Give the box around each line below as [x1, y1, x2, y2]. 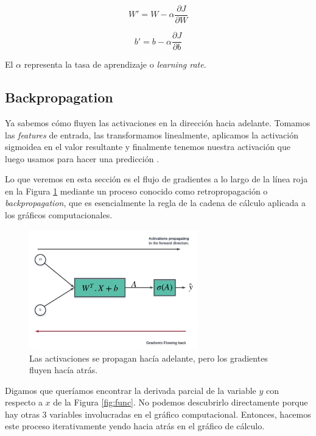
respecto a [5, 396, 43, 409]
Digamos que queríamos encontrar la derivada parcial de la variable [5, 384, 256, 396]
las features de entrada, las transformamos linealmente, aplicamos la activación [5, 128, 298, 141]
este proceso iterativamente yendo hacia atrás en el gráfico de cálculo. [5, 420, 265, 432]
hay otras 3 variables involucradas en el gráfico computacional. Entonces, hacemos [5, 407, 311, 420]
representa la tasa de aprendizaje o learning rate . [24, 58, 206, 71]
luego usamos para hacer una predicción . [5, 152, 160, 165]
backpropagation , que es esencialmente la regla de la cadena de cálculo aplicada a [5, 196, 306, 209]
